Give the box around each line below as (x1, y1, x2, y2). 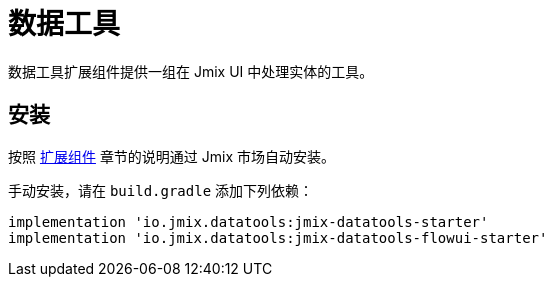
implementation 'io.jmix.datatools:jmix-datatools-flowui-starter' (8, 229, 548, 246)
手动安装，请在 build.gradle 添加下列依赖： (8, 181, 314, 199)
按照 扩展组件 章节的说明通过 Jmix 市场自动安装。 (8, 147, 336, 165)
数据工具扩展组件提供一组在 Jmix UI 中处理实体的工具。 (8, 62, 374, 80)
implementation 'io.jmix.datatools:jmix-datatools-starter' (8, 213, 489, 230)
